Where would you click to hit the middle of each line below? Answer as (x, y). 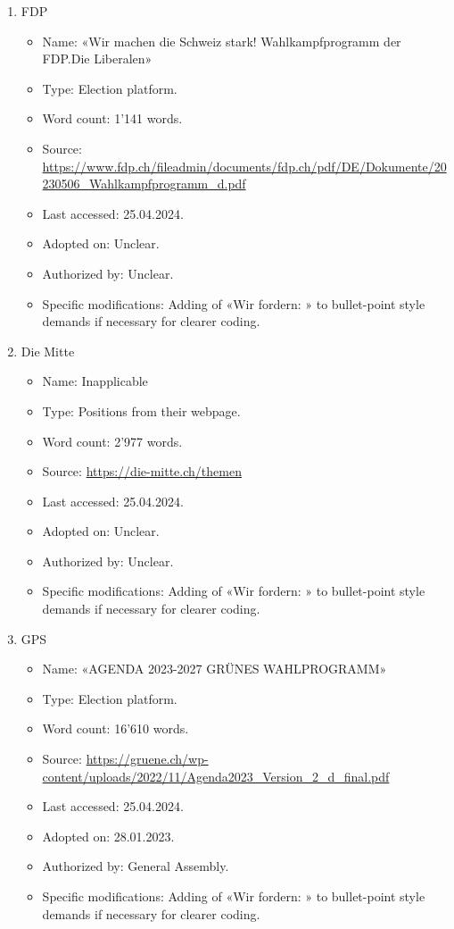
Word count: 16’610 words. (116, 728)
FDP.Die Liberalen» (97, 59)
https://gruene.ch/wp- (147, 759)
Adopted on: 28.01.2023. (108, 836)
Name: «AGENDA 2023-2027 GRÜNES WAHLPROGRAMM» (215, 669)
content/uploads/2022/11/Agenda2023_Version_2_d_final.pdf (216, 776)
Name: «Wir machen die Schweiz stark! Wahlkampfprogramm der (222, 41)
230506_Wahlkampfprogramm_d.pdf (144, 184)
